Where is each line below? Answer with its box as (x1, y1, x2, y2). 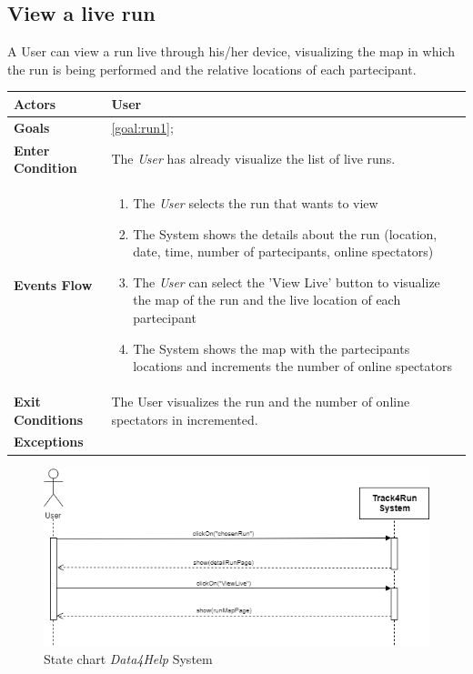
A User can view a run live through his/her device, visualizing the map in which (7, 42, 455, 61)
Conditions (14, 409, 84, 428)
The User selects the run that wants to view (133, 194, 378, 213)
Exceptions (14, 432, 84, 451)
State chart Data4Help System (44, 649, 213, 668)
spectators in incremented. (111, 409, 258, 428)
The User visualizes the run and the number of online (111, 392, 410, 411)
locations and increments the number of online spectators (133, 357, 452, 376)
